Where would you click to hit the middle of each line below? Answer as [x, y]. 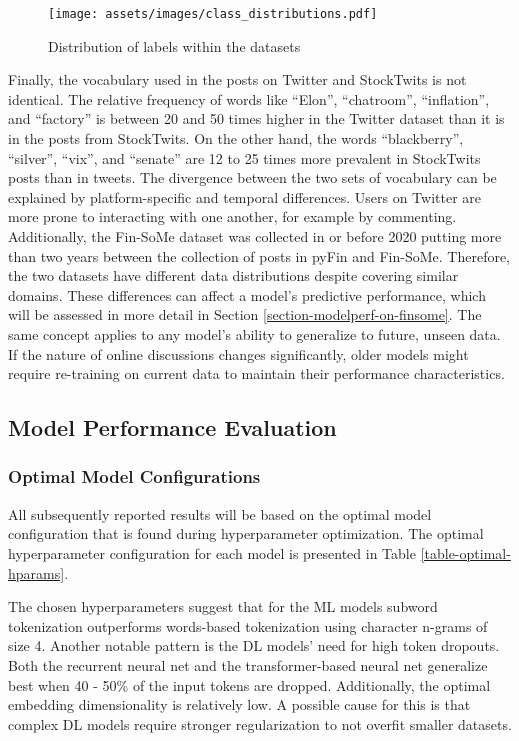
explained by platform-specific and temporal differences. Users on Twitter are [245, 196]
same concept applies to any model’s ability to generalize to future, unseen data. [254, 333]
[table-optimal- [465, 552]
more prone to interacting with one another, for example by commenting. [232, 216]
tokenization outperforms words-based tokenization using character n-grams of [248, 625]
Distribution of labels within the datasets [174, 45]
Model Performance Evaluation [172, 427]
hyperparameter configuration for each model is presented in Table [212, 552]
